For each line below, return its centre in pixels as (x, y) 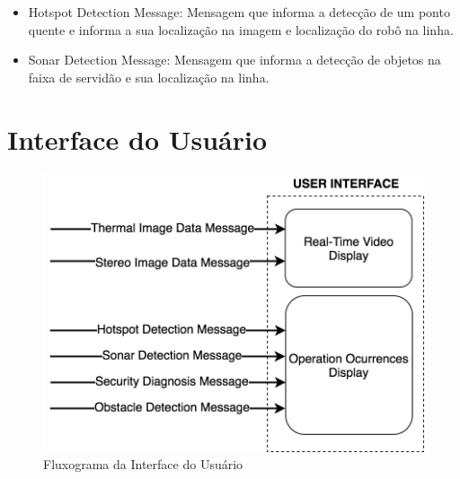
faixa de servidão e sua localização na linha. (149, 77)
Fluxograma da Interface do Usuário (143, 464)
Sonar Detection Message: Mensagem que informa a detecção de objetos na (234, 60)
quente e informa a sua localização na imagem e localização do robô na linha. (241, 29)
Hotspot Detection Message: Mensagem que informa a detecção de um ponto (239, 12)
